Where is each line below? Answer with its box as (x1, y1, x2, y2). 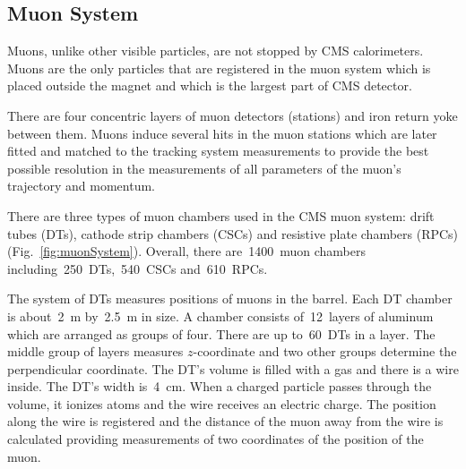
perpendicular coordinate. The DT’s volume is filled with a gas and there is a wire (7, 359, 459, 378)
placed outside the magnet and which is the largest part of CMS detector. (7, 76, 412, 95)
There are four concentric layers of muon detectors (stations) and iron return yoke (7, 106, 458, 124)
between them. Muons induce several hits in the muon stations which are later (7, 124, 437, 142)
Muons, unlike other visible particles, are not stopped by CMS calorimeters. (7, 41, 424, 60)
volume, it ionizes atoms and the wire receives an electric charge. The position (7, 394, 436, 413)
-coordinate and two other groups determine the (193, 342, 457, 361)
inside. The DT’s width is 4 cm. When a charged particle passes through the (7, 377, 432, 396)
